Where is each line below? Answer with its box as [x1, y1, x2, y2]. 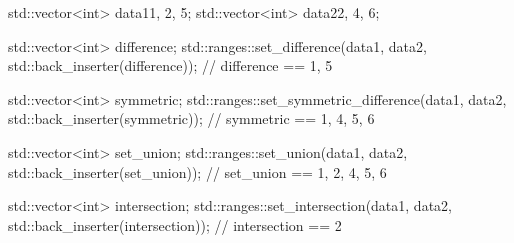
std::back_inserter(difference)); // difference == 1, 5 [8, 55, 333, 76]
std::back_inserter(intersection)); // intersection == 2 [8, 214, 342, 235]
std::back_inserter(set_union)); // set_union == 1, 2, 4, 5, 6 [8, 161, 387, 182]
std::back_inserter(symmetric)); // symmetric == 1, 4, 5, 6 [8, 108, 375, 129]
